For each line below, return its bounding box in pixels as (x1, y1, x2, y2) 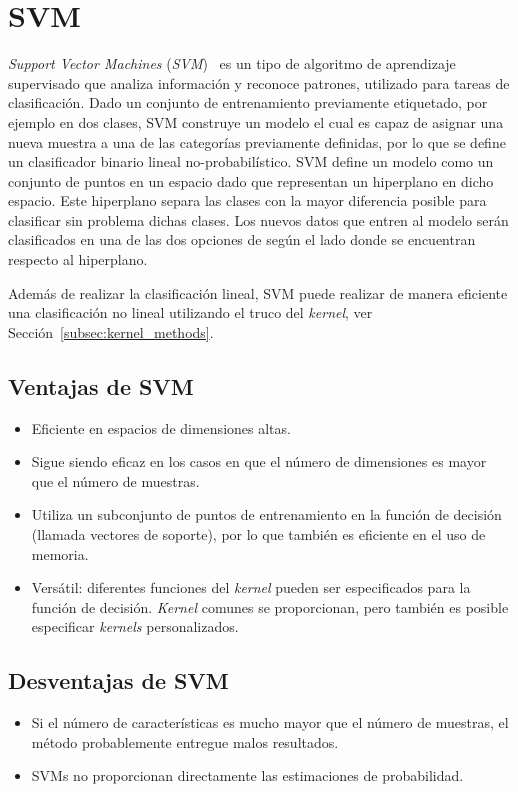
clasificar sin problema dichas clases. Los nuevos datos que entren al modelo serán (8, 209, 509, 230)
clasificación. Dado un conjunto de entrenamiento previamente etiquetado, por (8, 92, 488, 113)
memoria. (31, 543, 89, 564)
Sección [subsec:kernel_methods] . (8, 321, 214, 342)
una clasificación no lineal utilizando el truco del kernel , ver (8, 302, 373, 323)
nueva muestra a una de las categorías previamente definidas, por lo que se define (8, 131, 506, 152)
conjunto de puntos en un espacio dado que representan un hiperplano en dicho (8, 170, 494, 191)
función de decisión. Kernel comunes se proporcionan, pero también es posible (31, 596, 509, 617)
